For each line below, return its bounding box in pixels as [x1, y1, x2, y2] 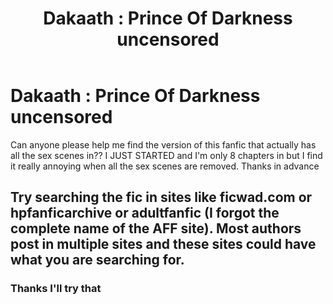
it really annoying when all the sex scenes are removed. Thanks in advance [10, 160, 320, 172]
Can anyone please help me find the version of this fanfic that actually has [10, 138, 317, 151]
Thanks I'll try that [10, 282, 102, 296]
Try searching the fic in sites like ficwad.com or [10, 189, 313, 206]
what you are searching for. [10, 252, 185, 269]
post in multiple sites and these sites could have [10, 236, 317, 253]
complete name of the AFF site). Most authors [10, 220, 302, 237]
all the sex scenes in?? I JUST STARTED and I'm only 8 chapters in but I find [10, 149, 323, 161]
